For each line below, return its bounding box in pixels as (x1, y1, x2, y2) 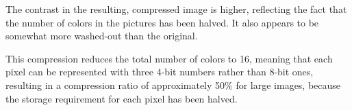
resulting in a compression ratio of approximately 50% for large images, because (5, 77, 341, 92)
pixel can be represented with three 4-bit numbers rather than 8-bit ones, (5, 65, 314, 79)
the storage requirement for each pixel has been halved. (5, 91, 238, 105)
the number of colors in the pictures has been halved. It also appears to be (5, 15, 319, 29)
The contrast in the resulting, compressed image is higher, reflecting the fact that (5, 2, 347, 16)
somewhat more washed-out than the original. (5, 29, 198, 43)
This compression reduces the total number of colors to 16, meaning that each (5, 51, 333, 65)
